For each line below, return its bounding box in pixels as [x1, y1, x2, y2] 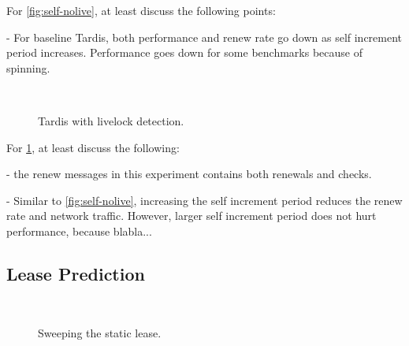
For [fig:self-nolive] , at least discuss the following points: [6, 2, 276, 18]
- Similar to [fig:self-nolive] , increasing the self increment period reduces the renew [6, 192, 403, 208]
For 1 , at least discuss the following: [6, 139, 180, 155]
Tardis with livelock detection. [38, 112, 184, 128]
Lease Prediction [6, 261, 145, 285]
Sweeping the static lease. [38, 325, 162, 341]
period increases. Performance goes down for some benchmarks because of [6, 44, 363, 61]
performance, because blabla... [6, 222, 152, 239]
